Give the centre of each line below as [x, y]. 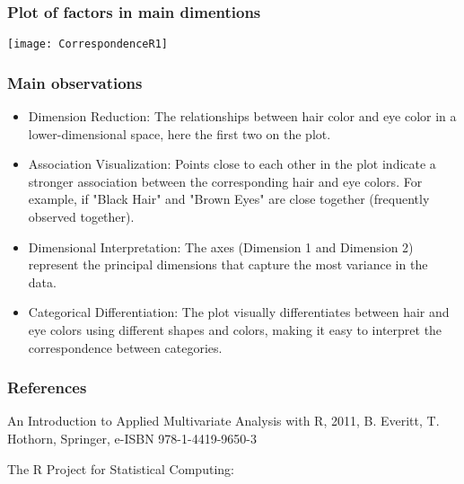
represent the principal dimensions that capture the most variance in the [228, 264]
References [47, 387]
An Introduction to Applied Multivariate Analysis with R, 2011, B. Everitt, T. [223, 421]
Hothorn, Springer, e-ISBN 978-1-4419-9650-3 [132, 439]
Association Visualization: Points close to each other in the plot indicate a [232, 164]
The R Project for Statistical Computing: [121, 468]
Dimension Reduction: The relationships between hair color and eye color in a [242, 116]
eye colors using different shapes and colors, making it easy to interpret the [235, 330]
